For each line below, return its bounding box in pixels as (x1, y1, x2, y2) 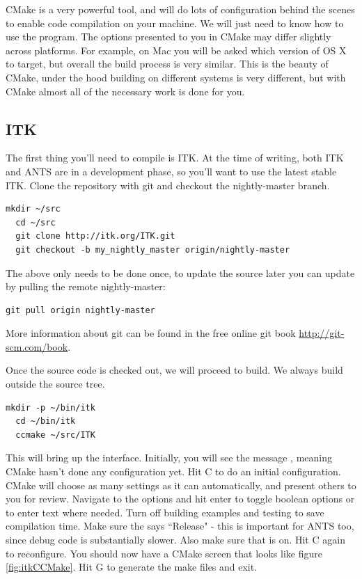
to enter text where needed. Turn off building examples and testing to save (6, 505, 324, 519)
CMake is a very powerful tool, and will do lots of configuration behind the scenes (6, 2, 355, 16)
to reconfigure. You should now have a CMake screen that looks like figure (6, 546, 322, 560)
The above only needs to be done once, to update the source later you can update (6, 265, 355, 280)
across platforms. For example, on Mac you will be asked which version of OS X (6, 42, 347, 57)
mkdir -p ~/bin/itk (6, 402, 95, 413)
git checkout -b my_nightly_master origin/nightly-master (15, 244, 290, 255)
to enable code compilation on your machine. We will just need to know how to (6, 15, 344, 30)
